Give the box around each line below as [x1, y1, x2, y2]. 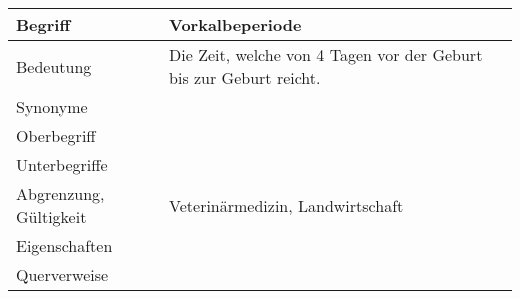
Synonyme [16, 95, 88, 118]
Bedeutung [16, 54, 92, 78]
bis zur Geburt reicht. [169, 66, 321, 89]
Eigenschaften [16, 234, 113, 257]
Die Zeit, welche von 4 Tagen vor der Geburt [169, 43, 483, 66]
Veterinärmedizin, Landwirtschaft [169, 193, 404, 217]
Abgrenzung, [16, 182, 105, 205]
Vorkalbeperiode [169, 13, 302, 36]
